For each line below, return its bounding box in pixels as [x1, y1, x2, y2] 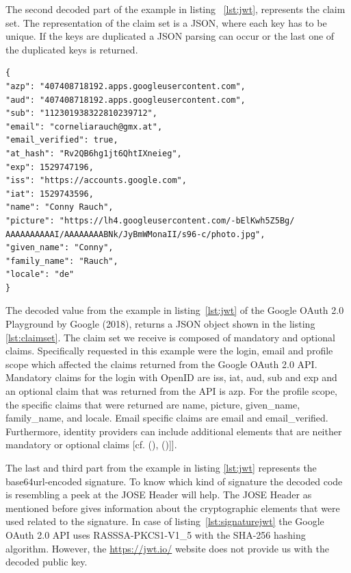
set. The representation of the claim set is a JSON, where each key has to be [5, 15, 327, 29]
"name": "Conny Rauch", [5, 202, 114, 212]
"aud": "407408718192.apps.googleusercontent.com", [5, 95, 246, 105]
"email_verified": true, [5, 135, 118, 145]
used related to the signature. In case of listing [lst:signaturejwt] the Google [5, 514, 324, 528]
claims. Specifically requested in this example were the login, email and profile [5, 343, 333, 358]
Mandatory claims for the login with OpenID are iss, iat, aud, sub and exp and [5, 370, 337, 385]
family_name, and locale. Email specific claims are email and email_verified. [5, 411, 328, 425]
